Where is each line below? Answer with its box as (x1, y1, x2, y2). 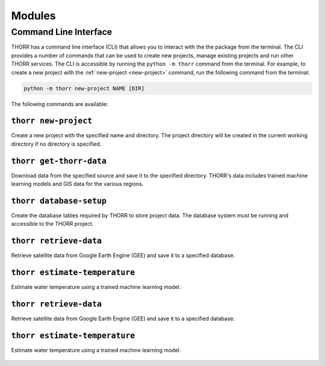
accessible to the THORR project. (11, 220, 94, 228)
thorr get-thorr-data (11, 156, 107, 166)
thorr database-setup (11, 196, 107, 206)
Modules (11, 9, 57, 22)
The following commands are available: (11, 100, 108, 108)
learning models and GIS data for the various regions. (11, 181, 144, 188)
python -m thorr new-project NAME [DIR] (23, 85, 144, 91)
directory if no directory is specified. (11, 140, 102, 147)
